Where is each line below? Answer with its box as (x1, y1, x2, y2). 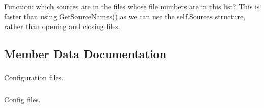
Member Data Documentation (4, 46, 167, 62)
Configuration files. (4, 72, 64, 83)
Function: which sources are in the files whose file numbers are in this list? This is (4, 1, 260, 11)
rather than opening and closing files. (4, 21, 120, 32)
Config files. (4, 94, 41, 104)
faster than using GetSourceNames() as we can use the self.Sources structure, (4, 11, 245, 21)
